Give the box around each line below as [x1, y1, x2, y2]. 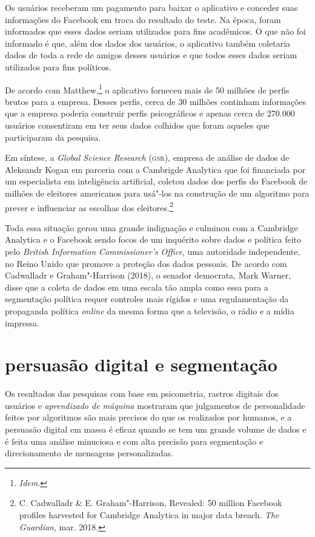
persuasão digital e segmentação [5, 352, 277, 377]
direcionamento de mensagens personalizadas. [5, 447, 174, 459]
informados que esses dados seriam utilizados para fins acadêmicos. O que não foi [5, 25, 306, 38]
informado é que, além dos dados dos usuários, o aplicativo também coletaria [5, 36, 291, 49]
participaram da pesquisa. [5, 130, 101, 143]
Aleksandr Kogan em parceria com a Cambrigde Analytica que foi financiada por [5, 163, 306, 175]
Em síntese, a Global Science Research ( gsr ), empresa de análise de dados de [5, 151, 290, 164]
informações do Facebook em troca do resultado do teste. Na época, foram [5, 13, 281, 25]
